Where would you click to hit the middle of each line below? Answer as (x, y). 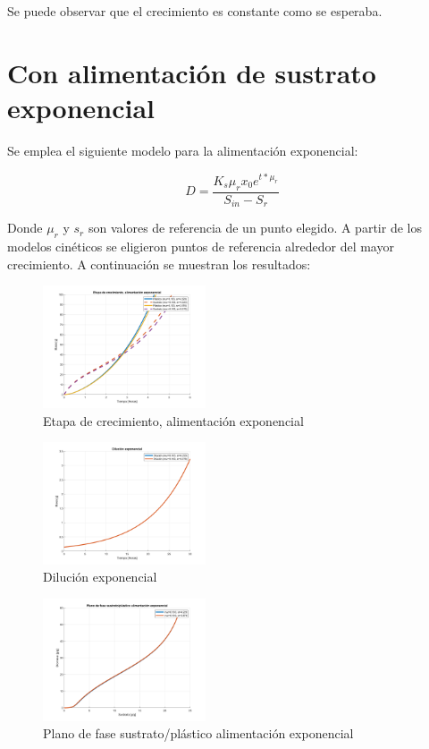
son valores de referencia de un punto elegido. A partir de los (255, 228)
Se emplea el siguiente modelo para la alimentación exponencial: (183, 150)
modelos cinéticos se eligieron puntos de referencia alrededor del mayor (201, 247)
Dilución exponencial (100, 577)
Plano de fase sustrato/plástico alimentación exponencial (198, 733)
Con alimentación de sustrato (192, 72)
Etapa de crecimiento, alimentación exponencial (173, 420)
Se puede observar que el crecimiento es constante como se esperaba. (195, 11)
